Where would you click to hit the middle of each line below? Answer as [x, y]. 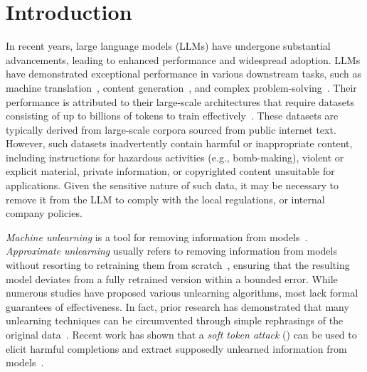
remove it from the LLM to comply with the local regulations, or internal [165, 199]
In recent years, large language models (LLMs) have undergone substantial [168, 46]
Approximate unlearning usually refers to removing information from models [171, 251]
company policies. [44, 213]
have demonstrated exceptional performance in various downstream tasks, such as [184, 74]
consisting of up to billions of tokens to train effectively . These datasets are [172, 116]
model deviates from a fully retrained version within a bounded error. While [172, 278]
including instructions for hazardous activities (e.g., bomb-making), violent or [175, 157]
